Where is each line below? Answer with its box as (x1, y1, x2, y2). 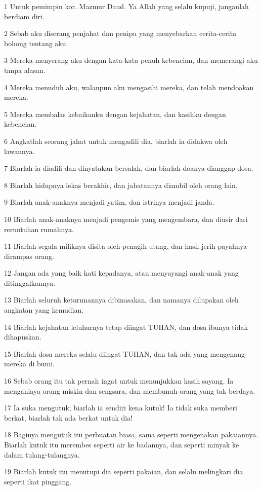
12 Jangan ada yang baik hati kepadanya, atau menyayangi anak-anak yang (4, 268, 239, 278)
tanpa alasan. (4, 64, 46, 75)
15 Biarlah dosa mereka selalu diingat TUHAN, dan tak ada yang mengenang (4, 348, 245, 359)
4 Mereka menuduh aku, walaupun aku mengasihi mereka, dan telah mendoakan (4, 82, 254, 92)
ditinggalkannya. (4, 277, 56, 288)
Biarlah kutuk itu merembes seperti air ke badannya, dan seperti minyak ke (4, 439, 239, 449)
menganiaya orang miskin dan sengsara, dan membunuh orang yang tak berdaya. (4, 385, 255, 396)
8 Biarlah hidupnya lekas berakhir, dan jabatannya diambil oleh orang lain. (4, 179, 238, 190)
